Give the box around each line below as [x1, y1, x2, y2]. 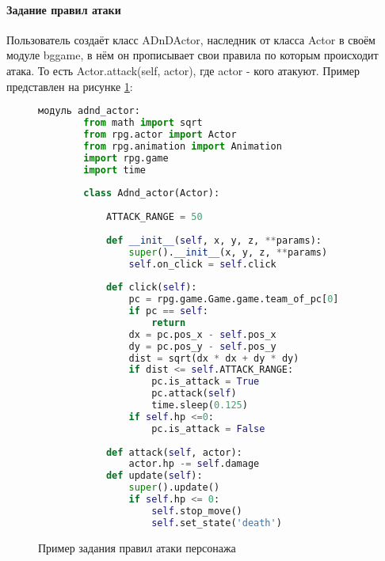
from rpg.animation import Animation [83, 140, 282, 152]
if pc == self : [128, 305, 208, 317]
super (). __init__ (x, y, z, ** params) [128, 246, 328, 258]
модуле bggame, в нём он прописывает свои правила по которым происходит [6, 47, 379, 63]
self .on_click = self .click [128, 258, 276, 270]
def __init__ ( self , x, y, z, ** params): [105, 234, 322, 246]
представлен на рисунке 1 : [6, 78, 133, 94]
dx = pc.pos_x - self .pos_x [128, 328, 276, 340]
